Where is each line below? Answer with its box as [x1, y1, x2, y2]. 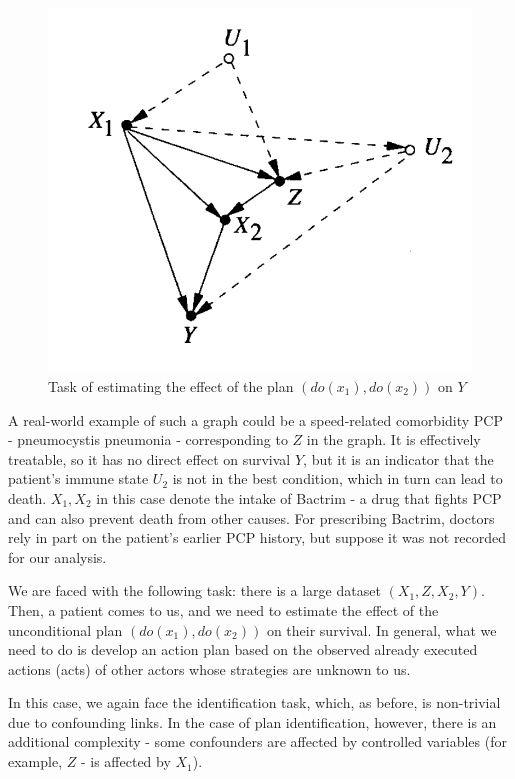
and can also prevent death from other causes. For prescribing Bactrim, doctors [8, 507, 495, 528]
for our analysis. [8, 546, 107, 567]
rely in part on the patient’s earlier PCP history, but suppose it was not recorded [8, 527, 507, 548]
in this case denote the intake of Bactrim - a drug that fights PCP [96, 487, 502, 508]
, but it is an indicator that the [303, 448, 494, 469]
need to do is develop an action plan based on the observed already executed [8, 639, 478, 660]
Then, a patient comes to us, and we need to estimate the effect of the [8, 599, 439, 620]
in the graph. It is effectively [306, 429, 481, 450]
